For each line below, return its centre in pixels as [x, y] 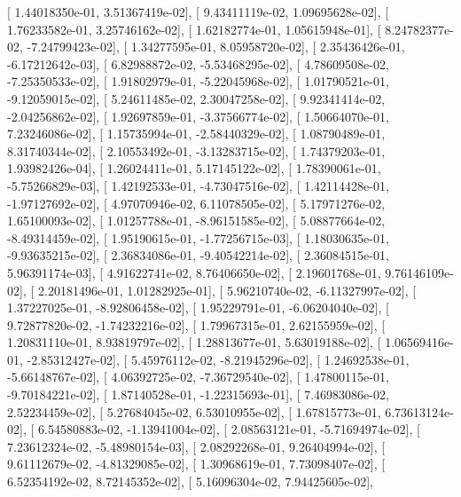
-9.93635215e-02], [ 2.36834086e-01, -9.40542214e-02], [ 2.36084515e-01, [198, 255]
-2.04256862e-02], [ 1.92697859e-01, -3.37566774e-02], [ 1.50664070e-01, [198, 116]
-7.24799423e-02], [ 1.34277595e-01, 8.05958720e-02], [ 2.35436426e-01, [216, 47]
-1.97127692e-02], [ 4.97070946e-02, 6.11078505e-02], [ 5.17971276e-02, [196, 203]
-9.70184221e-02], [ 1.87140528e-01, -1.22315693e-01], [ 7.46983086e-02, [198, 394]
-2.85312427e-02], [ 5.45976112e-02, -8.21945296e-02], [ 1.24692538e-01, [218, 359]
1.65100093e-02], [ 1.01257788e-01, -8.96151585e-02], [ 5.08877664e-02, [196, 221]
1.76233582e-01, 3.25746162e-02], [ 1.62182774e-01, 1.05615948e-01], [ [194, 29]
